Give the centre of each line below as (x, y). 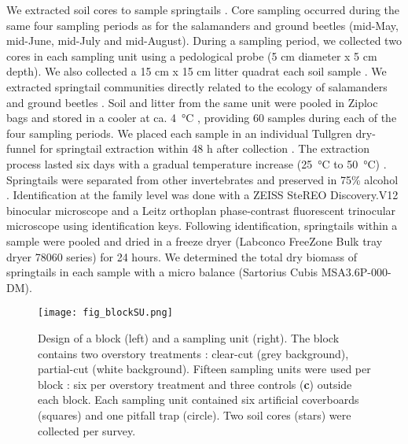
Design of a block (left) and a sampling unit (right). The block (189, 337)
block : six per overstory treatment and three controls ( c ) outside (195, 384)
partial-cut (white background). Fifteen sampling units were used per (204, 369)
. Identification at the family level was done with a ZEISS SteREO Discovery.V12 (202, 195)
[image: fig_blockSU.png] (105, 313)
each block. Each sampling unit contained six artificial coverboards (198, 400)
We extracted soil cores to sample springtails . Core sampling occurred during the (203, 9)
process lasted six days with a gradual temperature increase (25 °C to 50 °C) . (197, 163)
